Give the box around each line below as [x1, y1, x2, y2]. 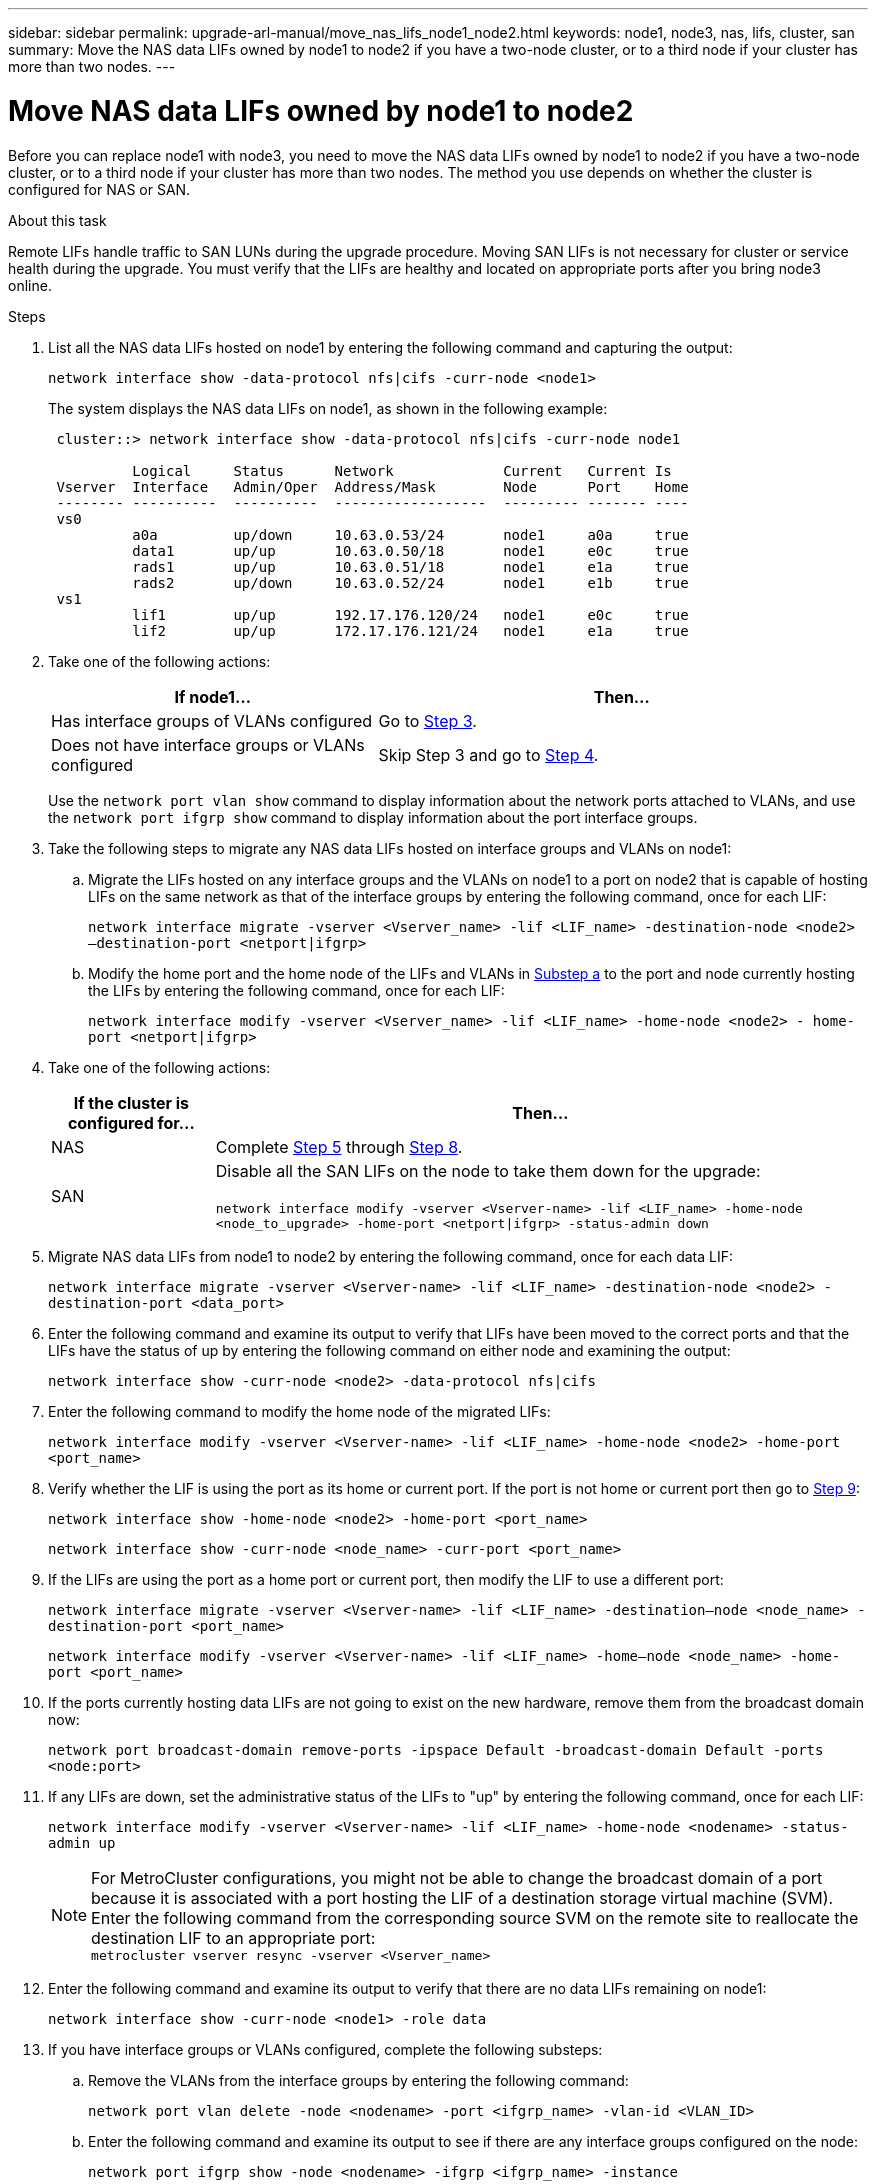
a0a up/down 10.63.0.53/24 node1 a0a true [132, 526, 689, 543]
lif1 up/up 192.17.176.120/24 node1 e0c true [132, 606, 689, 623]
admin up [48, 1834, 116, 1851]
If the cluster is [73, 1092, 190, 1113]
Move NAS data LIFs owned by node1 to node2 [8, 93, 634, 128]
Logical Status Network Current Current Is [132, 462, 672, 479]
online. [8, 276, 52, 294]
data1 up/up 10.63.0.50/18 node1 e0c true [132, 542, 689, 559]
